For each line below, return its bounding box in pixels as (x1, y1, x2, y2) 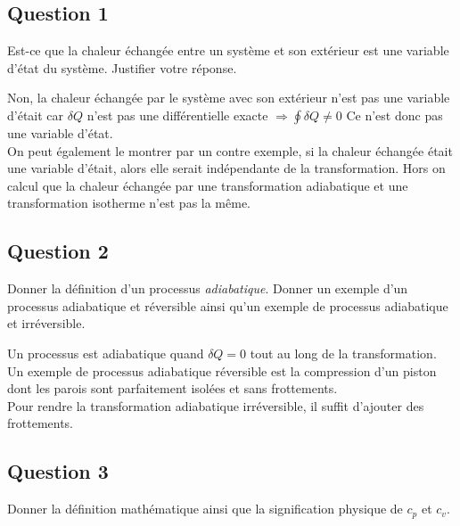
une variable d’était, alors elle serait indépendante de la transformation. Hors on (7, 159, 446, 177)
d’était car (7, 105, 64, 124)
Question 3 (7, 457, 109, 485)
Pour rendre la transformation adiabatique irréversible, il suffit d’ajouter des (7, 396, 424, 415)
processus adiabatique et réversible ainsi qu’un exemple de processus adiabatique (7, 296, 448, 315)
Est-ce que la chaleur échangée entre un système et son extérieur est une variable (7, 41, 449, 60)
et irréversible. (7, 314, 86, 333)
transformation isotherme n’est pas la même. (7, 193, 251, 212)
